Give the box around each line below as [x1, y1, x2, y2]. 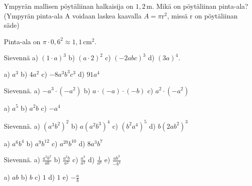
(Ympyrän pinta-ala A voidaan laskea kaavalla [4, 10, 142, 20]
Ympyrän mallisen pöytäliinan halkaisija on [4, 1, 134, 11]
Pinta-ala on [4, 36, 41, 46]
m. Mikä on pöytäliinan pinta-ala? [146, 1, 248, 11]
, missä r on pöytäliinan [167, 10, 238, 20]
